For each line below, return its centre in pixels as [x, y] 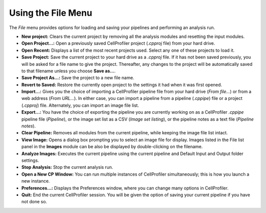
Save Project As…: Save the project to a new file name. [78, 78]
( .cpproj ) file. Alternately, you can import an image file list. [80, 105]
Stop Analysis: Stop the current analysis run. [67, 167]
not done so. [34, 202]
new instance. [36, 181]
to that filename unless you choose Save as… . [68, 71]
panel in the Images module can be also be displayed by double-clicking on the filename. [112, 147]
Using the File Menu [51, 13]
